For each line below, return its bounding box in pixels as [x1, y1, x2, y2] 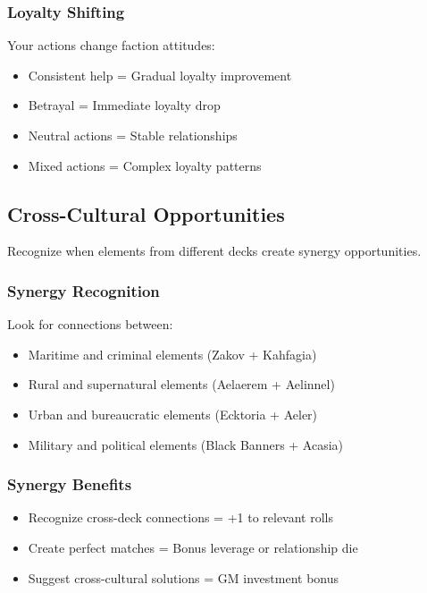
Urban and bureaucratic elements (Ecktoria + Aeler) [28, 404, 318, 423]
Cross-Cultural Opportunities [7, 199, 285, 227]
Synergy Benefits [7, 473, 132, 496]
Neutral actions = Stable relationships [28, 126, 238, 144]
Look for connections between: [7, 315, 173, 334]
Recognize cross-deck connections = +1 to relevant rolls [28, 508, 334, 527]
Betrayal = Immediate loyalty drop [28, 96, 221, 114]
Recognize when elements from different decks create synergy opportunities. [7, 241, 422, 260]
